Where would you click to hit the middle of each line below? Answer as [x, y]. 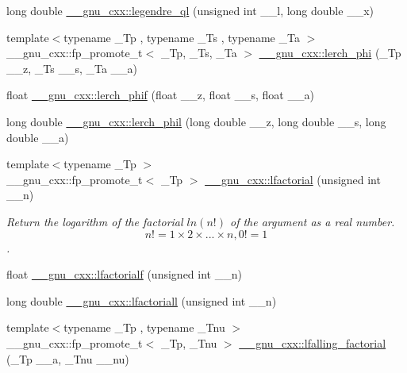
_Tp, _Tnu [189, 342]
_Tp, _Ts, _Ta [199, 53]
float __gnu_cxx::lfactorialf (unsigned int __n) [124, 274]
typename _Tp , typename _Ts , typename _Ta [182, 37]
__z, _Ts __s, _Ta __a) [72, 68]
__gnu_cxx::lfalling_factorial [313, 342]
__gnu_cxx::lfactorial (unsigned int [293, 179]
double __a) [38, 137]
